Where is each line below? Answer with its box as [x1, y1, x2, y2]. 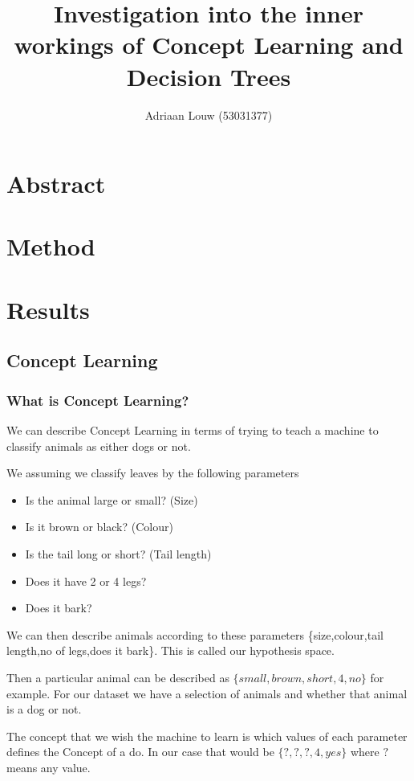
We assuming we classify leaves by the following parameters [6, 464, 299, 481]
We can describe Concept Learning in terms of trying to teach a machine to [6, 422, 379, 439]
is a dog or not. [6, 701, 82, 718]
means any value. [6, 759, 91, 775]
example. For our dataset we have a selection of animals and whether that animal [6, 685, 408, 701]
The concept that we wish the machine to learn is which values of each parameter [6, 727, 408, 744]
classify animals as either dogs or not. [6, 437, 191, 454]
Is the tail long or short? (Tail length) [25, 546, 212, 562]
